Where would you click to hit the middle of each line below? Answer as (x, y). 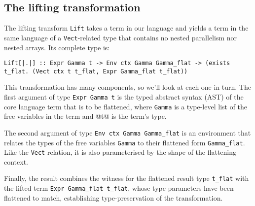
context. (16, 161)
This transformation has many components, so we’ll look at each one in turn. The (127, 87)
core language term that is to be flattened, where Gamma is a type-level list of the (126, 106)
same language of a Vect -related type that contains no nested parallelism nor (121, 37)
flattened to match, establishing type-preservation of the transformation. (113, 197)
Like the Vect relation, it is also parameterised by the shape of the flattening (120, 152)
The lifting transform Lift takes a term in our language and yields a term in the (126, 28)
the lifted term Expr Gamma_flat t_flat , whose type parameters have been (119, 188)
